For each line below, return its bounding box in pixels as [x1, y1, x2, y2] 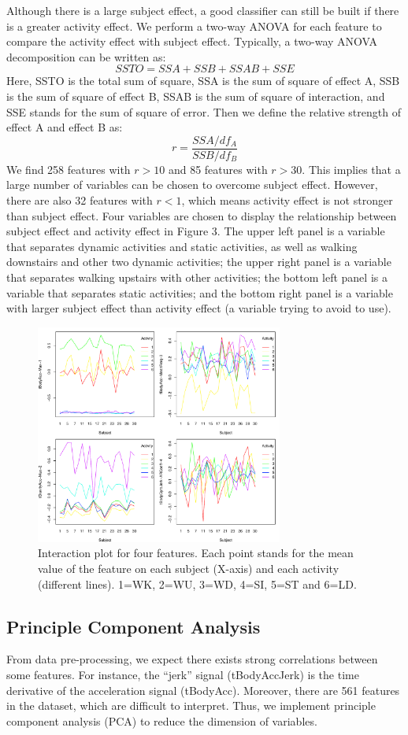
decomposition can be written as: [6, 48, 166, 65]
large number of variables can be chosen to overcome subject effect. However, [6, 176, 378, 193]
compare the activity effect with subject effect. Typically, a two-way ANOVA [6, 33, 377, 50]
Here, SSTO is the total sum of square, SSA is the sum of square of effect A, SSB [6, 72, 400, 89]
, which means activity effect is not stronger [181, 192, 393, 208]
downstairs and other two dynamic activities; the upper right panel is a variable [6, 253, 391, 270]
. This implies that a [302, 161, 401, 177]
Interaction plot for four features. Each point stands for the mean [38, 545, 354, 561]
